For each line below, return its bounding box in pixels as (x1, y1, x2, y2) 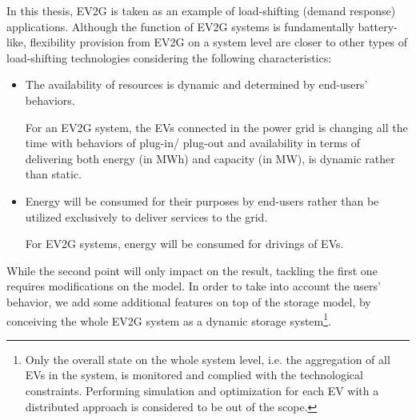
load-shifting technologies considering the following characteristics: (6, 49, 332, 66)
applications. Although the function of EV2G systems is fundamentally (6, 18, 354, 34)
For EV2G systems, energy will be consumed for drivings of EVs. (25, 235, 344, 252)
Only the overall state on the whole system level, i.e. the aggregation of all (25, 350, 390, 367)
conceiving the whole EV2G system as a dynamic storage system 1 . (6, 310, 331, 329)
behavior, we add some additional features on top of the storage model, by (6, 293, 371, 310)
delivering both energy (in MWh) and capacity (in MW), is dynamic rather (25, 150, 395, 166)
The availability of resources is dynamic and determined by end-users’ (25, 76, 368, 93)
